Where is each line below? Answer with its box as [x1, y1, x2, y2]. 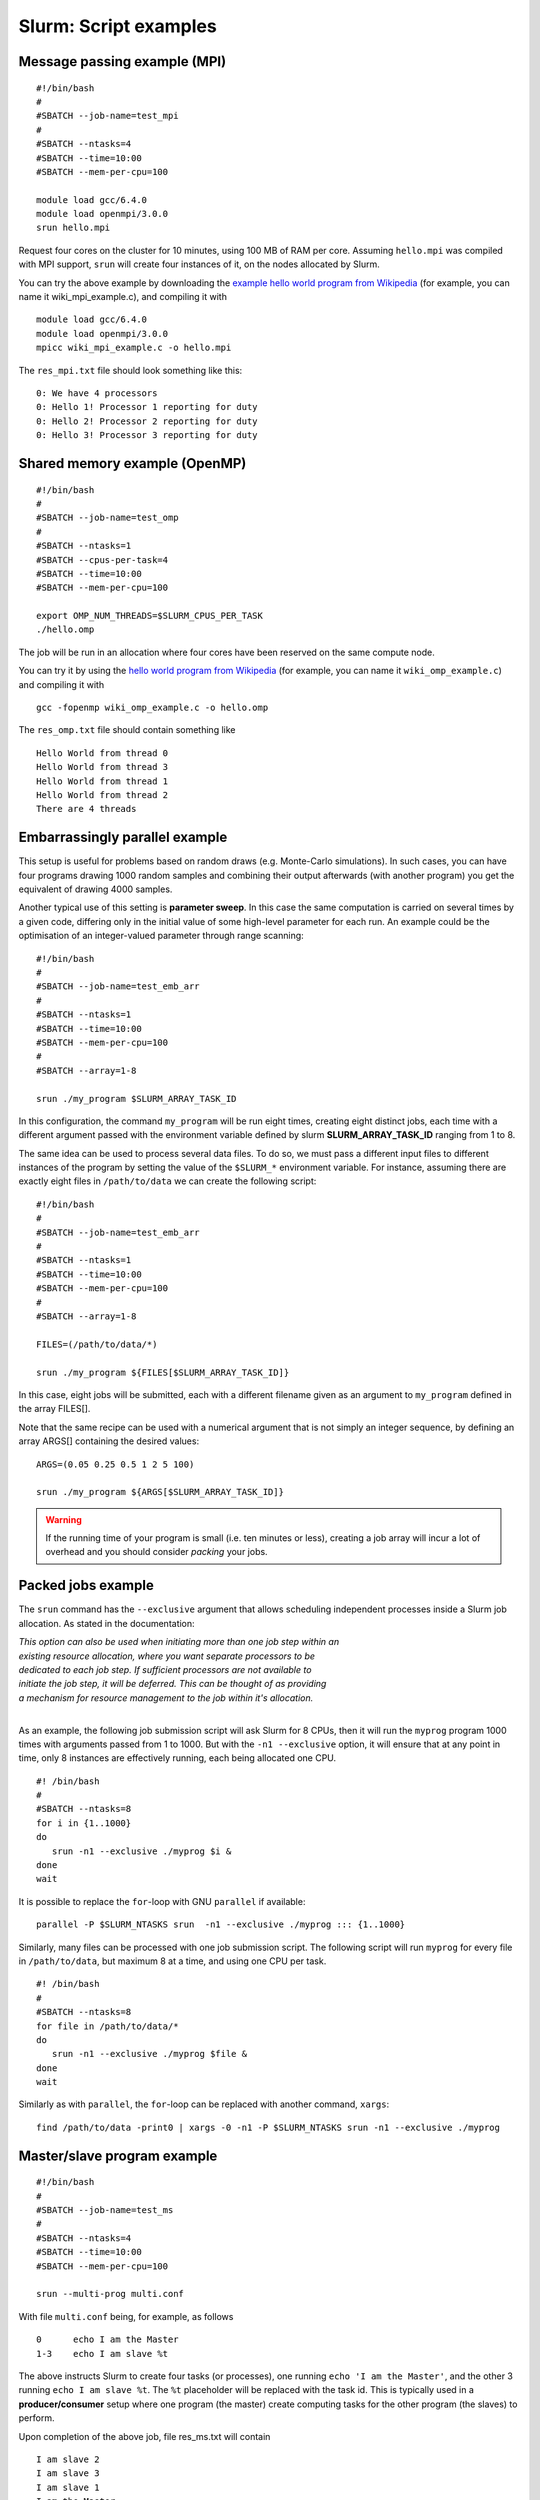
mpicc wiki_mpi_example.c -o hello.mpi [36, 342, 232, 354]
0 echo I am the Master [36, 2334, 179, 2345]
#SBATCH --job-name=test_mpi [36, 110, 179, 122]
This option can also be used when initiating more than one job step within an [18, 1636, 340, 1648]
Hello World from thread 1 [36, 775, 169, 787]
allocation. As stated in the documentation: [18, 1617, 195, 1629]
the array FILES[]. [18, 1403, 91, 1415]
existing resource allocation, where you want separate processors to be [18, 1650, 315, 1662]
